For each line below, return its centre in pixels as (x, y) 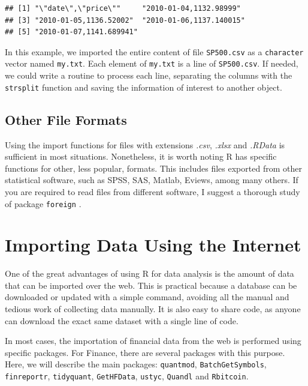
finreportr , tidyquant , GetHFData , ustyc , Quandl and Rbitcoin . (127, 376)
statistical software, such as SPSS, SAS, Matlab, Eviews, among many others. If (152, 180)
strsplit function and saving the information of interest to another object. (144, 87)
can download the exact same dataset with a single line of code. (122, 320)
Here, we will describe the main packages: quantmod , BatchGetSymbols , (136, 364)
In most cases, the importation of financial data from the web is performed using (153, 341)
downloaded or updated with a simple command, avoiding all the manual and (147, 297)
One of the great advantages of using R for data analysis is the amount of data (150, 273)
